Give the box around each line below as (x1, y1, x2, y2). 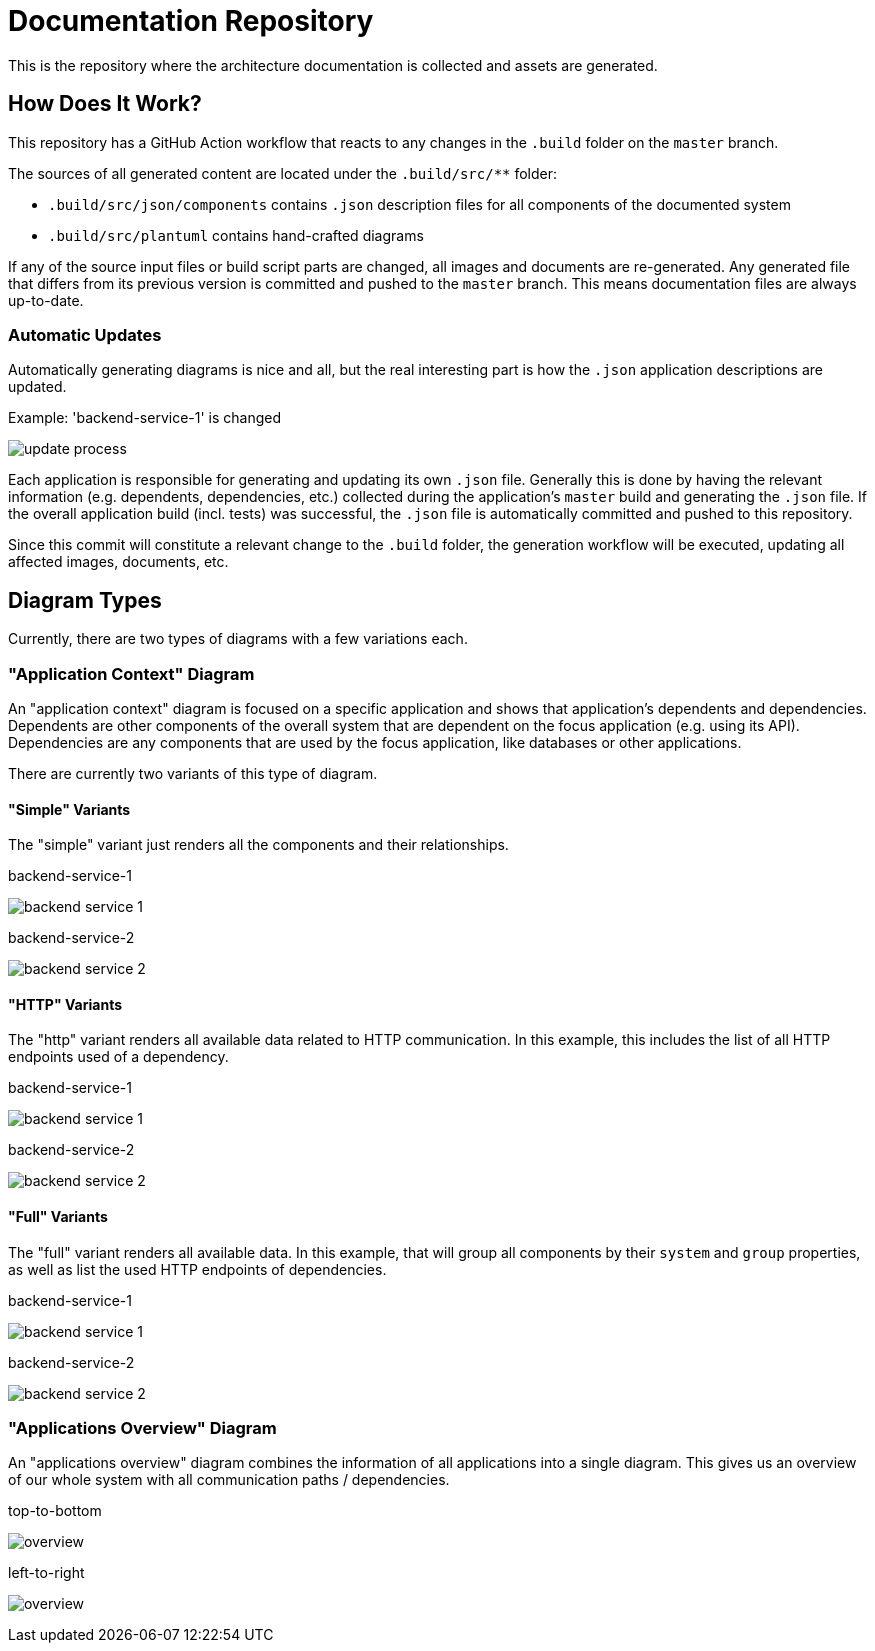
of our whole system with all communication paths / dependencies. (8, 1471, 450, 1489)
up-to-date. (8, 291, 84, 309)
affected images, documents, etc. (8, 553, 229, 571)
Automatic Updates (8, 324, 162, 345)
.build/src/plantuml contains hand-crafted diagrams (48, 226, 424, 244)
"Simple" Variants (8, 800, 131, 818)
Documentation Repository (8, 4, 374, 38)
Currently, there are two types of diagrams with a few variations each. (8, 630, 468, 648)
